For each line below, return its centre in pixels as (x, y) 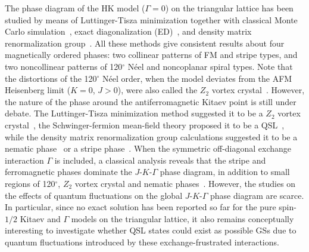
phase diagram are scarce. (257, 195)
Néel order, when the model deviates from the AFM (197, 78)
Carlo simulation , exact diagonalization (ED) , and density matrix (128, 31)
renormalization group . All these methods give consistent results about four (145, 43)
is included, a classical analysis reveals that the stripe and (160, 160)
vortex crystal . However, (258, 90)
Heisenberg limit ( (38, 90)
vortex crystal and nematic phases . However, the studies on (185, 183)
